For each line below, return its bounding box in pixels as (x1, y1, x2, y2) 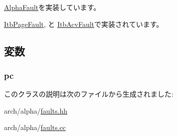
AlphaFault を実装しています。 (4, 2, 101, 12)
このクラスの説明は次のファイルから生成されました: (4, 89, 174, 99)
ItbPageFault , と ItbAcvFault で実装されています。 (4, 18, 164, 29)
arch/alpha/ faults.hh (4, 105, 67, 116)
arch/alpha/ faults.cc (4, 122, 66, 133)
